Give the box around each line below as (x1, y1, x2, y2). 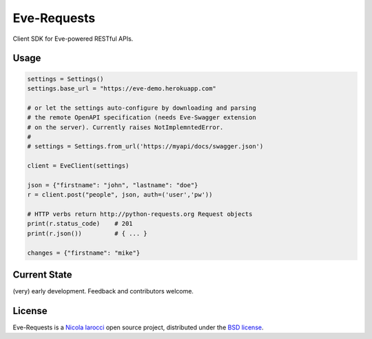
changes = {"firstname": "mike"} (27, 249, 141, 257)
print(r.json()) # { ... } (27, 229, 147, 238)
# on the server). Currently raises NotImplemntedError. (27, 123, 224, 131)
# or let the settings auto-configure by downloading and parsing (27, 104, 256, 112)
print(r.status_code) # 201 (27, 220, 134, 228)
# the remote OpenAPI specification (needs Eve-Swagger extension (27, 114, 256, 122)
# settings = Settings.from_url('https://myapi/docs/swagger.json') (27, 142, 264, 151)
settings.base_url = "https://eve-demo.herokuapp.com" (27, 84, 216, 93)
